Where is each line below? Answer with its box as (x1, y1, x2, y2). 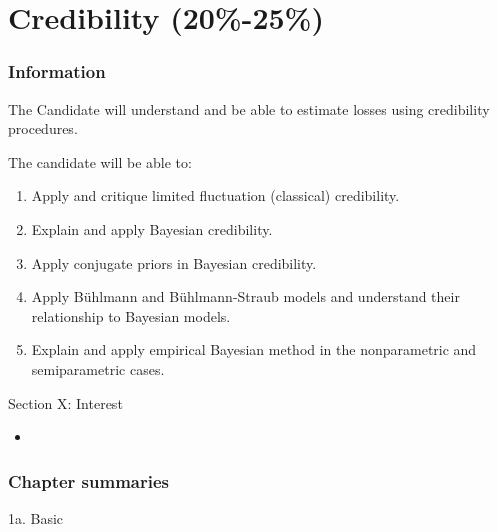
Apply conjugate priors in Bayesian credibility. (31, 252, 317, 273)
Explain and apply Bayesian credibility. (31, 218, 273, 239)
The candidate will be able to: (8, 151, 192, 172)
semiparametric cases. (31, 358, 165, 379)
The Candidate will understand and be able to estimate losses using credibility (8, 98, 490, 119)
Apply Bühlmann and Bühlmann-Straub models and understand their (31, 286, 460, 307)
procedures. (8, 118, 78, 139)
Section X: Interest (8, 392, 123, 413)
